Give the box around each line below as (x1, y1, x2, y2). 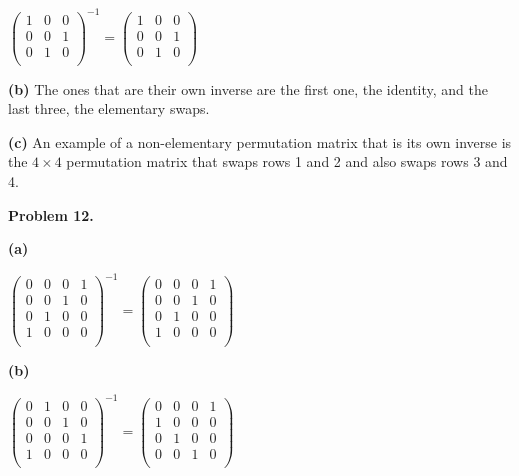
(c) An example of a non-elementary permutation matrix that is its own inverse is (8, 131, 512, 152)
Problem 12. (8, 204, 94, 225)
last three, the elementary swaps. (8, 98, 210, 119)
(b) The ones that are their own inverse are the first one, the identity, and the (8, 78, 488, 99)
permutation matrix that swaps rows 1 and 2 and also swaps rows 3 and (66, 151, 508, 172)
